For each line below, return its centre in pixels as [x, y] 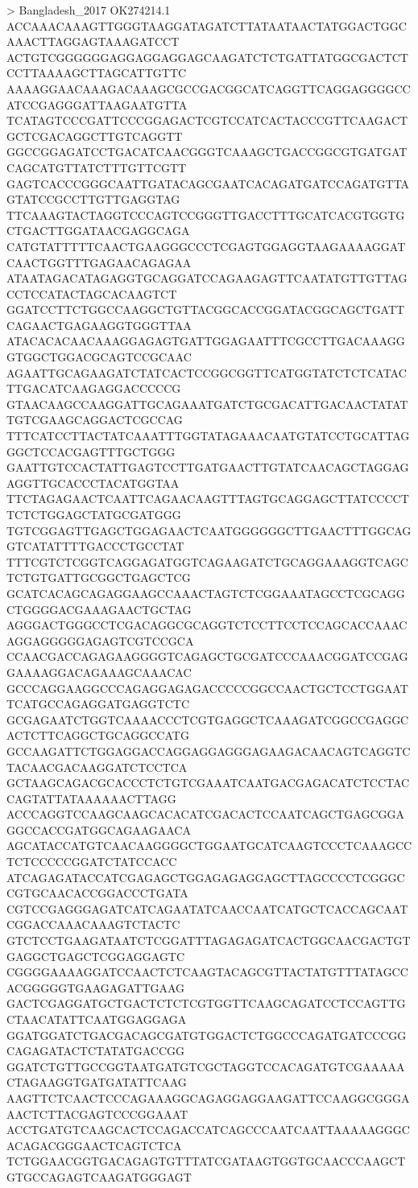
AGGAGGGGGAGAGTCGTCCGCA [100, 640]
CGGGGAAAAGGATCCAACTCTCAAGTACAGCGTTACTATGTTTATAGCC [207, 972]
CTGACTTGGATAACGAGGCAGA [98, 231]
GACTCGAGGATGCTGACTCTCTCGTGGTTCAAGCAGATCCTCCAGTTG [206, 1003]
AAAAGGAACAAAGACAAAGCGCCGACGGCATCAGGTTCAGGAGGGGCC [209, 88]
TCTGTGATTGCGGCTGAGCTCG [99, 577]
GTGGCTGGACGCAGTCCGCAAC [99, 357]
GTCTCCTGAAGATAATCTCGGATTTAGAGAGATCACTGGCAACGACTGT [209, 941]
